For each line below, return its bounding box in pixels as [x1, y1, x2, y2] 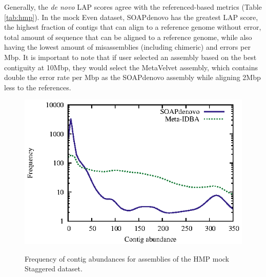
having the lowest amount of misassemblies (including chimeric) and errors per [4, 42, 251, 52]
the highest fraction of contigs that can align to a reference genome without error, [4, 22, 261, 32]
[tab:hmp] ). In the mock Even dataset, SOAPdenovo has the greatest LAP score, [4, 11, 258, 22]
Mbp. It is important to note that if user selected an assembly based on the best [4, 51, 257, 62]
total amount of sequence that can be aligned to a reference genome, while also [4, 31, 252, 42]
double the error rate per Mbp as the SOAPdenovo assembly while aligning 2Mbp [4, 72, 261, 83]
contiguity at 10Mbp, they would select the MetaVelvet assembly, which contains [4, 62, 258, 72]
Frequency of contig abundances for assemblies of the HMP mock [25, 253, 229, 264]
